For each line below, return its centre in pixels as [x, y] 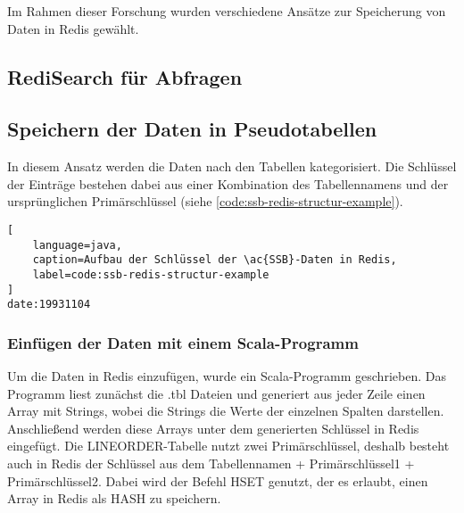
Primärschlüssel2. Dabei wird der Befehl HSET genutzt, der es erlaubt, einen [218, 480]
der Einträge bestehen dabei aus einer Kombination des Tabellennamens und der [228, 183]
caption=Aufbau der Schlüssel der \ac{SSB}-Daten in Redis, [215, 260]
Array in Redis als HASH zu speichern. [114, 498]
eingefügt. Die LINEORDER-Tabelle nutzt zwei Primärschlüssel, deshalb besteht [228, 446]
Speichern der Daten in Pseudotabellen [192, 129]
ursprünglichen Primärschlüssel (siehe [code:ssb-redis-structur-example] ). [205, 201]
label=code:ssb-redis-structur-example [151, 274]
